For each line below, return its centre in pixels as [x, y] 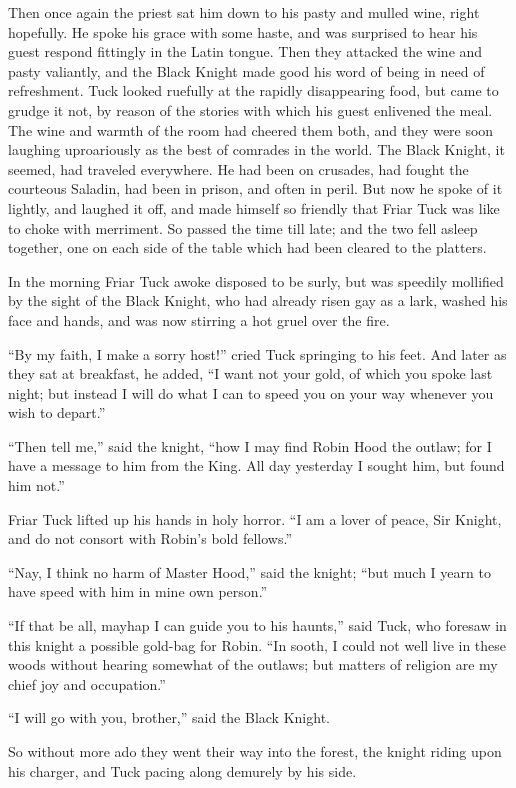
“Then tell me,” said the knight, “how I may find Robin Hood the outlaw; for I [250, 445]
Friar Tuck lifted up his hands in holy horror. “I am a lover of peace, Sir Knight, [255, 518]
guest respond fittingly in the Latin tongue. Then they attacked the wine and [245, 51]
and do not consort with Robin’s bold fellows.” [150, 538]
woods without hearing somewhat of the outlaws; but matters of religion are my [253, 664]
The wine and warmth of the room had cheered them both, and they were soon [251, 129]
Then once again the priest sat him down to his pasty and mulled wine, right [244, 12]
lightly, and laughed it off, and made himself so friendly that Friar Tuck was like [254, 207]
